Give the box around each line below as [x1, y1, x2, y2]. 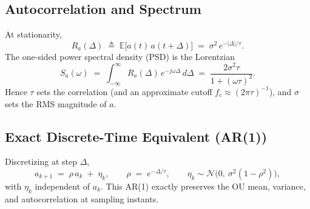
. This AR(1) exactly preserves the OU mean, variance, [101, 179, 306, 192]
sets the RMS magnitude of [5, 97, 107, 110]
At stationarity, [5, 28, 62, 41]
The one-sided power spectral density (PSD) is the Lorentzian [5, 50, 235, 62]
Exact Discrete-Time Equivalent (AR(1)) [5, 127, 268, 145]
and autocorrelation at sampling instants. [5, 192, 159, 205]
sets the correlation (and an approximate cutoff [36, 85, 212, 98]
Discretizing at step [5, 155, 77, 168]
